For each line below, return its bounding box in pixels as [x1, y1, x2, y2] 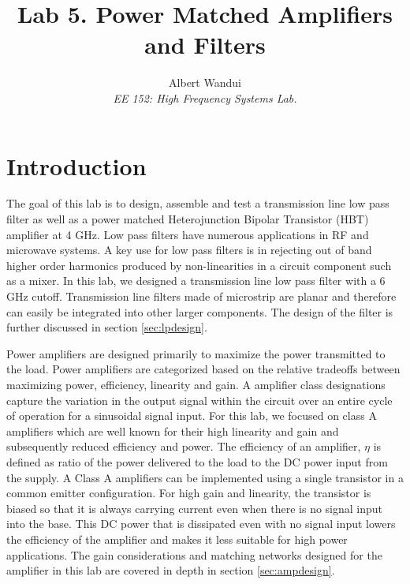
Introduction [6, 149, 147, 182]
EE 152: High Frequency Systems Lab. [113, 89, 297, 106]
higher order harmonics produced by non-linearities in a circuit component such [6, 256, 392, 273]
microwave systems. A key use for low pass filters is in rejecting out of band [6, 241, 372, 258]
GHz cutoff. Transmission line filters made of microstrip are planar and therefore [6, 288, 397, 304]
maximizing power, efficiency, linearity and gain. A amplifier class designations [6, 376, 386, 392]
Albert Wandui [169, 74, 241, 91]
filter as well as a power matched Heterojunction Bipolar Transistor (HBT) [6, 211, 369, 227]
